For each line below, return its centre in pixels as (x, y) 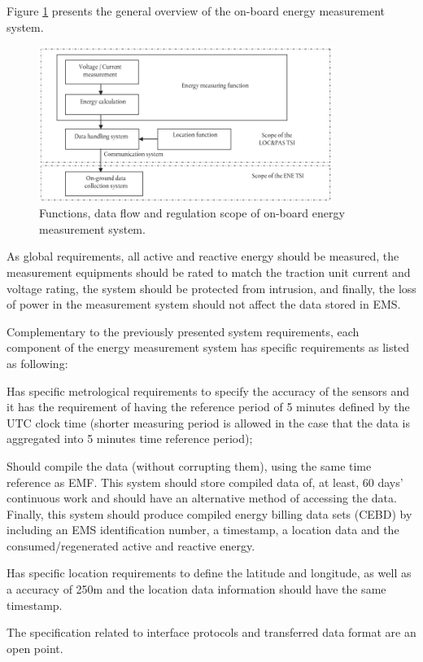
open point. (35, 648)
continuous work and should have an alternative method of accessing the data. (202, 498)
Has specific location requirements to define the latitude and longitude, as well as (209, 573)
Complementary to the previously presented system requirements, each (183, 331)
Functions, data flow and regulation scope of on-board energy (192, 213)
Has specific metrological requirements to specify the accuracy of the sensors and (208, 390)
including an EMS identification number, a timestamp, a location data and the (203, 530)
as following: (37, 363)
